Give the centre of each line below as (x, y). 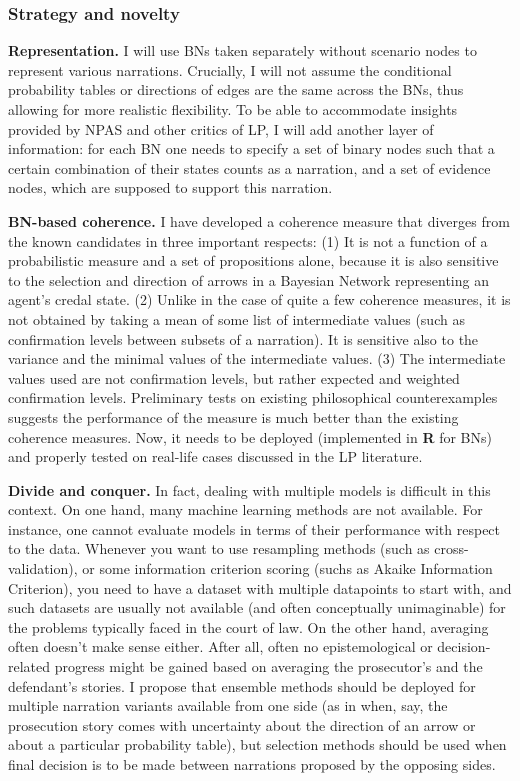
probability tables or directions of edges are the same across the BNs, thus (236, 89)
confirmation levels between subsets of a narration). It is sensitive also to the (243, 338)
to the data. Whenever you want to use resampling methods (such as (219, 548)
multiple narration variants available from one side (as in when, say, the (228, 705)
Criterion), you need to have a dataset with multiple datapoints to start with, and (260, 587)
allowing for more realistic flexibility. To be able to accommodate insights (233, 109)
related (29, 666)
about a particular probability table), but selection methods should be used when (257, 744)
